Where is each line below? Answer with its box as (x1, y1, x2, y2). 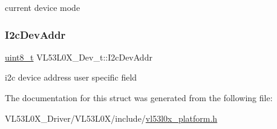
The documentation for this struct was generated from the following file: (5, 91, 273, 104)
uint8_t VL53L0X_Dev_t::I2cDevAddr (5, 50, 152, 63)
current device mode (5, 1, 80, 13)
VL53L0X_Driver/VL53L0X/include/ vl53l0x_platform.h (5, 111, 218, 124)
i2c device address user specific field (5, 71, 137, 84)
